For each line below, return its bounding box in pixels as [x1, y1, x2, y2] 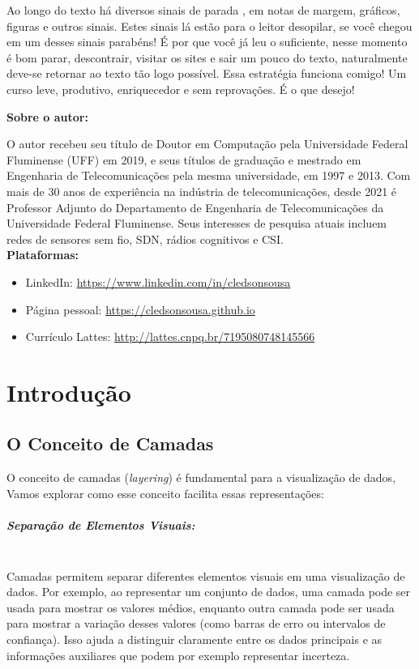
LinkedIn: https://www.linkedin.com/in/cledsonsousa [25, 273, 291, 290]
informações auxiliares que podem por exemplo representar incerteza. [6, 646, 350, 663]
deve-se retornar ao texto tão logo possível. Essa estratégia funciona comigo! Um [6, 65, 407, 82]
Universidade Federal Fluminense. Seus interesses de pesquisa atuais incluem [6, 215, 387, 232]
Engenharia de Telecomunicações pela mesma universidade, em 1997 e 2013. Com [6, 167, 411, 184]
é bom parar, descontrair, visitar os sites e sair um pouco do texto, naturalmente [6, 49, 408, 66]
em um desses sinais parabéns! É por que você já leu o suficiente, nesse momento [6, 33, 408, 50]
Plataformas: [6, 246, 79, 263]
